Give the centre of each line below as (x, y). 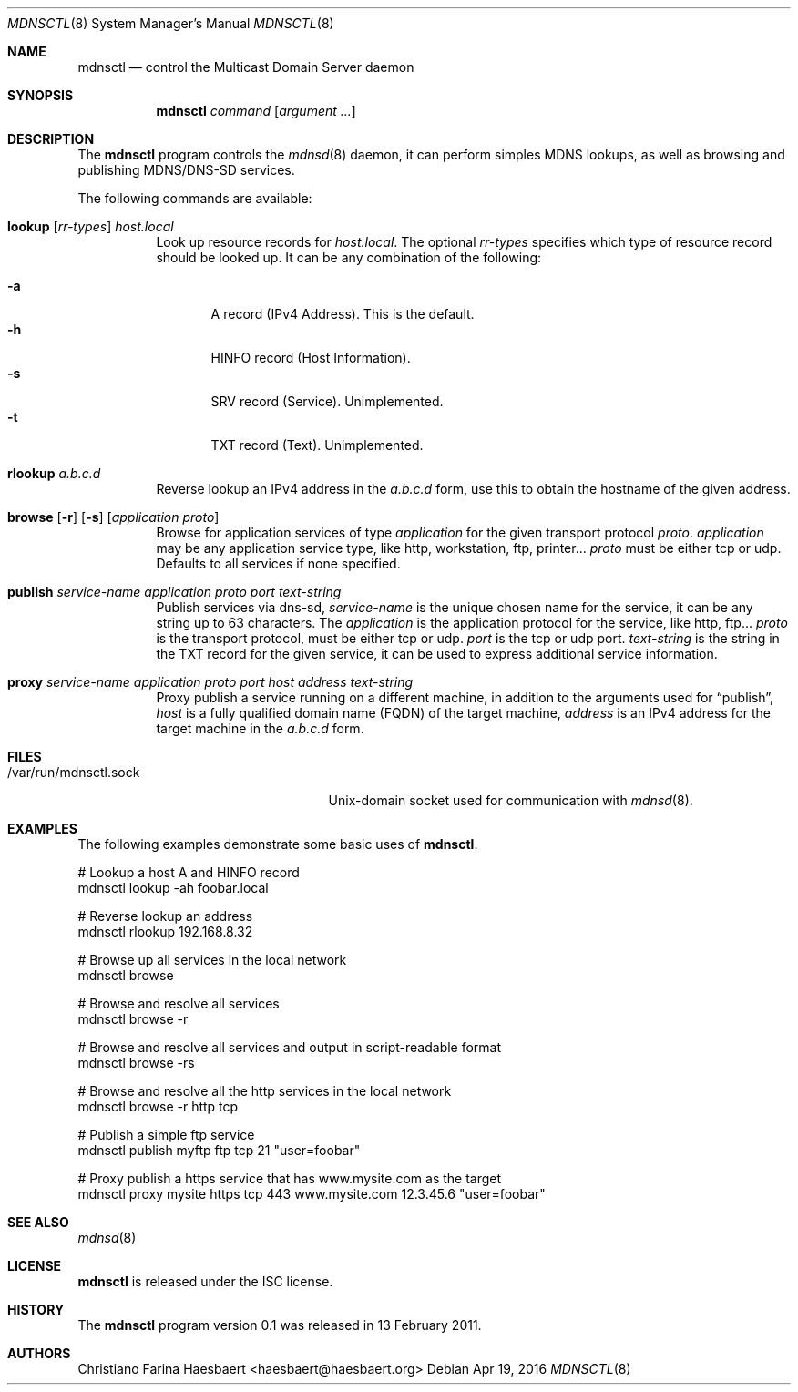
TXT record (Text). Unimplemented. (317, 445)
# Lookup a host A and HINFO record (189, 872)
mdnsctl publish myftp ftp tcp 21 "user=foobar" (219, 1150)
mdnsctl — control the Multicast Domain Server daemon (246, 67)
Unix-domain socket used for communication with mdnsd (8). (511, 800)
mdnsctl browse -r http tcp (158, 1106)
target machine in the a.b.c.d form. (260, 728)
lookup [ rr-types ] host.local (91, 226)
